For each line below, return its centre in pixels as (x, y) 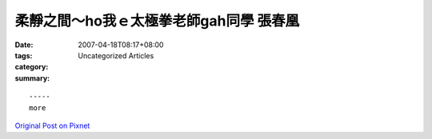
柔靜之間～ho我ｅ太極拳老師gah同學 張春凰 (157, 21)
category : (32, 67)
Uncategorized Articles (116, 55)
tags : (24, 55)
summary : (32, 78)
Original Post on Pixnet (52, 125)
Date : (24, 45)
